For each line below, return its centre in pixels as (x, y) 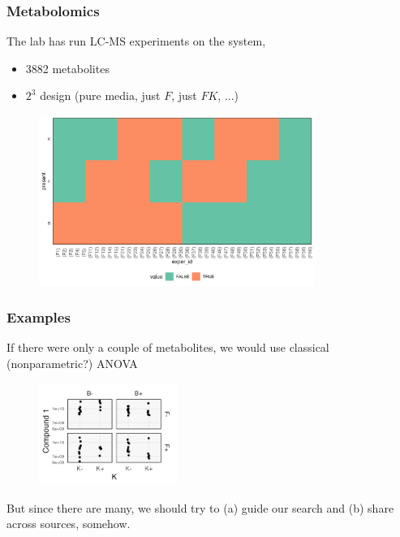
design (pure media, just (100, 95)
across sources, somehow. (69, 524)
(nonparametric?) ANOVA (72, 364)
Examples (39, 317)
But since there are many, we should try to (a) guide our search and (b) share (200, 507)
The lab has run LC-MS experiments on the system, (136, 41)
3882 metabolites (67, 68)
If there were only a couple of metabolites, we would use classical (168, 347)
